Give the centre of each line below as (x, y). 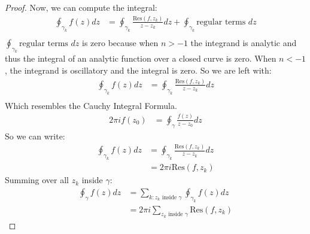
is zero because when (120, 42)
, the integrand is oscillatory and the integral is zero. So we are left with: (138, 70)
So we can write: (35, 136)
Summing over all (37, 180)
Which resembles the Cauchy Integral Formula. (91, 105)
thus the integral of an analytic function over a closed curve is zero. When (141, 58)
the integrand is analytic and (244, 42)
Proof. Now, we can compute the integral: (81, 7)
